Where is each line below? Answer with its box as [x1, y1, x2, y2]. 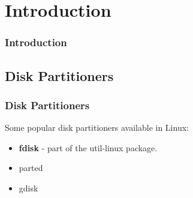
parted [19, 161, 43, 174]
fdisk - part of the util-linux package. [19, 141, 158, 154]
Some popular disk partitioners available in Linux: [5, 121, 189, 134]
